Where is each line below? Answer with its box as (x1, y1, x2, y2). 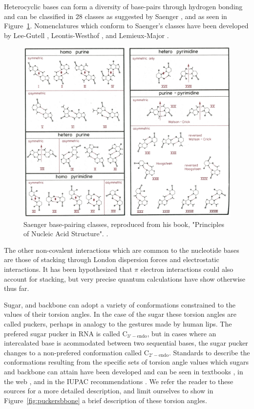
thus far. (4, 283, 29, 293)
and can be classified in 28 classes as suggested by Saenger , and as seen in (4, 11, 227, 21)
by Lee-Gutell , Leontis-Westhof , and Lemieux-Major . (4, 30, 169, 40)
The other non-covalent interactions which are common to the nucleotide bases (4, 245, 239, 255)
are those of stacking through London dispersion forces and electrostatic (4, 254, 219, 265)
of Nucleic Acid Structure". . (23, 228, 108, 239)
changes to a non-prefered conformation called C (4, 347, 149, 357)
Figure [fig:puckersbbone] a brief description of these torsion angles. (4, 395, 207, 405)
